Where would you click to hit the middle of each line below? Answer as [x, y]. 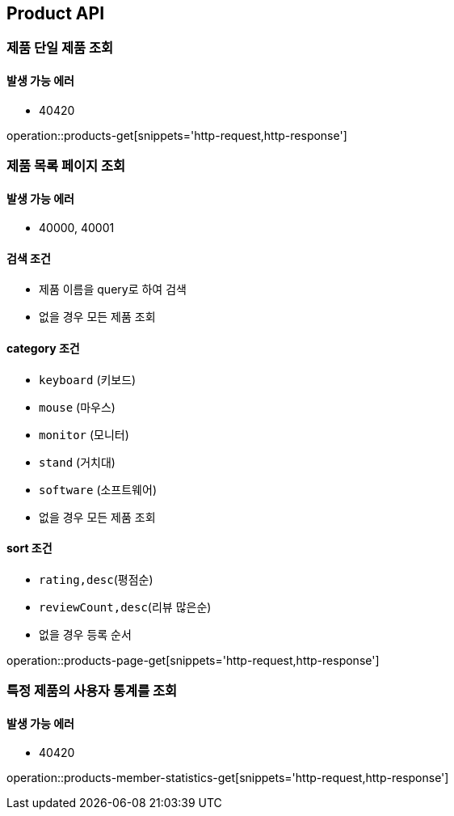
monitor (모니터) [84, 434]
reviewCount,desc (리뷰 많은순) [125, 607]
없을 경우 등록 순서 [85, 634]
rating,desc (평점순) [96, 579]
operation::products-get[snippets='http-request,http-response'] [177, 135]
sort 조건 [29, 548]
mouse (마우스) [77, 407]
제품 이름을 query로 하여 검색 [113, 290]
